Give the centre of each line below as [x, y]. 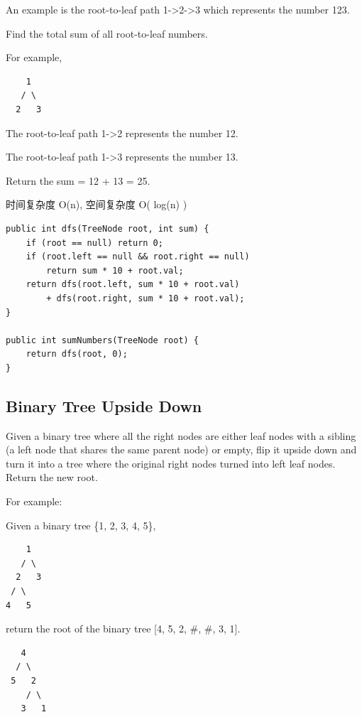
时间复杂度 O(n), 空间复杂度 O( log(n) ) [97, 204]
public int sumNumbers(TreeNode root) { [103, 340]
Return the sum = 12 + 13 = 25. [78, 180]
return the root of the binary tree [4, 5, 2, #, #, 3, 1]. [123, 629]
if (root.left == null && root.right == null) [138, 257]
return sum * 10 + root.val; [115, 270]
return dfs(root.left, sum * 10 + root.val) [133, 285]
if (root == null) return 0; [94, 243]
